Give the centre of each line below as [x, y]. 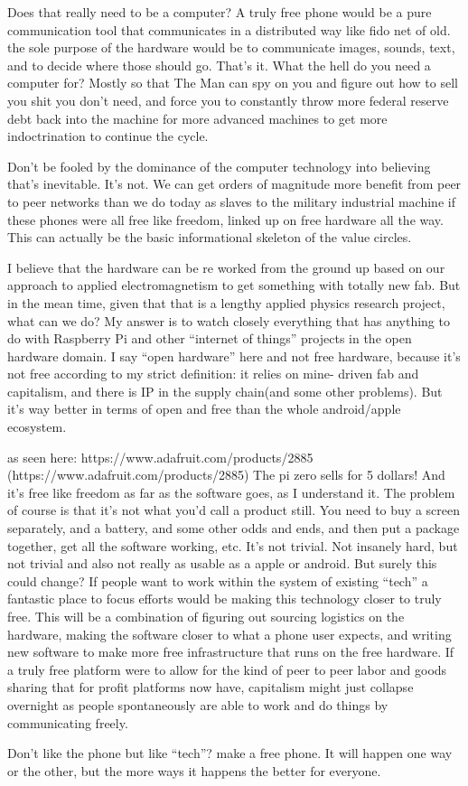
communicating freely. [68, 722]
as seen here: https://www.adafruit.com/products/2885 [160, 457]
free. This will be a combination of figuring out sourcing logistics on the [206, 616]
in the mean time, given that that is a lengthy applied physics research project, [226, 302]
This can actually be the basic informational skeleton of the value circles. [210, 237]
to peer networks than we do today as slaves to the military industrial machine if [231, 201]
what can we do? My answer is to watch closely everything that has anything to [229, 320]
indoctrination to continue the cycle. [108, 136]
